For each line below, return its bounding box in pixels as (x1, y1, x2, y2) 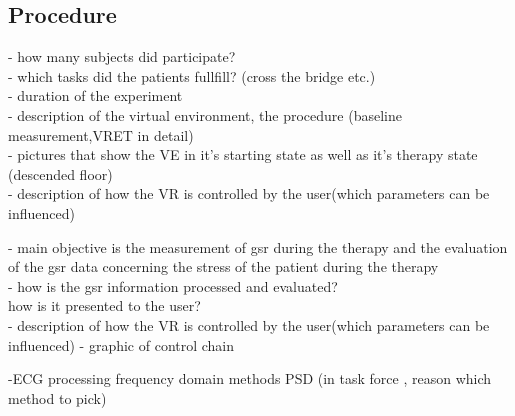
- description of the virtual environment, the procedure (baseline (8, 104, 402, 125)
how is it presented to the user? (8, 295, 201, 316)
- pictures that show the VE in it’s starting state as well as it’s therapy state (8, 144, 478, 165)
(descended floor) (8, 163, 113, 184)
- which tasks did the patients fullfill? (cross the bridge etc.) (8, 65, 376, 86)
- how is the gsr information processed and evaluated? (8, 275, 338, 296)
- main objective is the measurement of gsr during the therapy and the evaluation (8, 236, 508, 257)
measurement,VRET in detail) (8, 124, 194, 145)
